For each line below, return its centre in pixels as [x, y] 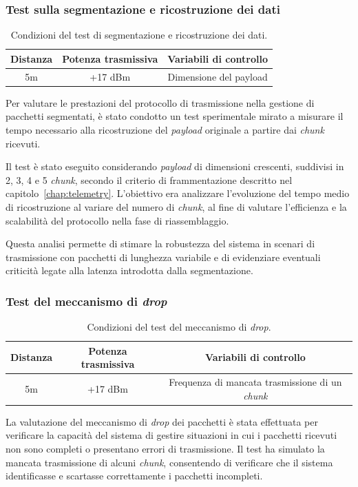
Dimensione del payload [218, 76]
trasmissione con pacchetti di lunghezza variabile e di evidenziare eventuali [163, 257]
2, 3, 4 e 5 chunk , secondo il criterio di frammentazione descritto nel [149, 179]
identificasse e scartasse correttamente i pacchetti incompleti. [134, 476]
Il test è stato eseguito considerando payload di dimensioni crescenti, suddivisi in [175, 166]
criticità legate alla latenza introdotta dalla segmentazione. [129, 270]
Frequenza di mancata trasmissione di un [255, 382]
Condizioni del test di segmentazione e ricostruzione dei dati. [139, 35]
